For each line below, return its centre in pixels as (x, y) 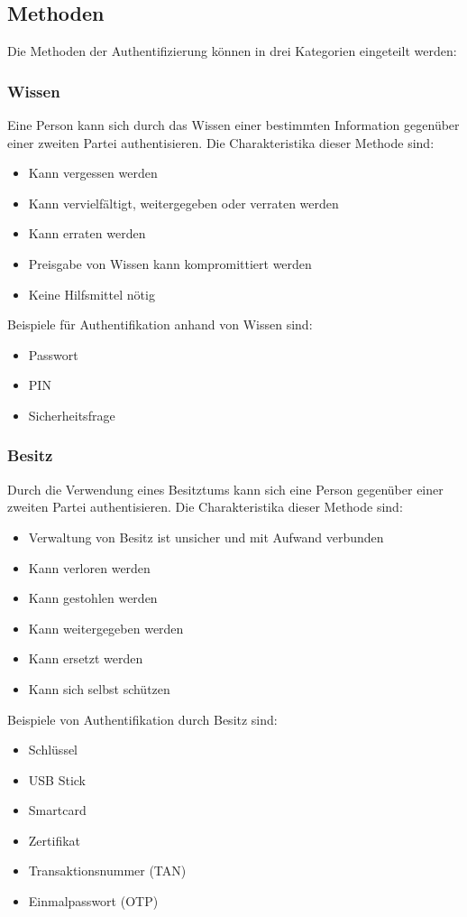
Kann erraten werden (87, 233)
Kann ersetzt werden (86, 658)
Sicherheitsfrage (72, 415)
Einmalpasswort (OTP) (93, 901)
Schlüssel (53, 750)
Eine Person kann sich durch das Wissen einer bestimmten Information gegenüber (233, 125)
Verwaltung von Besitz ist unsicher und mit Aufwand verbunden (206, 537)
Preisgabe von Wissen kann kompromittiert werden (170, 263)
